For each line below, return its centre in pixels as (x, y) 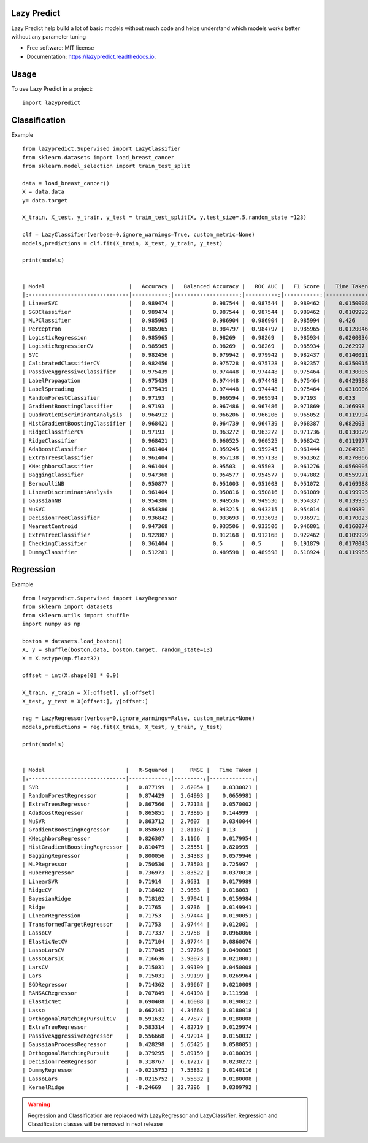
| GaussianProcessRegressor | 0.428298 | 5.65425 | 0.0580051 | (140, 1045)
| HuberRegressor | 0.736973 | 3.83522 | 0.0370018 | (140, 873)
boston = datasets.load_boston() (72, 641)
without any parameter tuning (48, 36)
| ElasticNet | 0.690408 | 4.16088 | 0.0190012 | (140, 1002)
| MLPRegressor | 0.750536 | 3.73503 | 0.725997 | (140, 864)
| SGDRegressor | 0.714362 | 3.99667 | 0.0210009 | (140, 984)
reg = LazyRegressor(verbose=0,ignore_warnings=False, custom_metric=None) (139, 718)
